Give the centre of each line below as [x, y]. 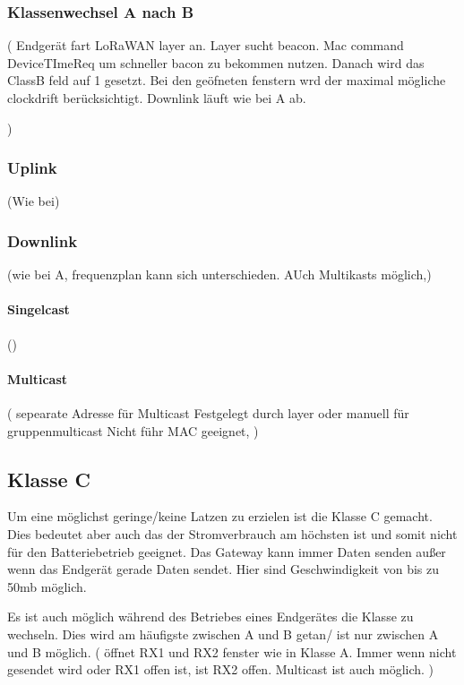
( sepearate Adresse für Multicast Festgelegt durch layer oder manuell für [208, 413]
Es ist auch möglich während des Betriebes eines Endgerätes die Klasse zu [211, 616]
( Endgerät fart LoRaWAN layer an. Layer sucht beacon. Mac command [206, 45]
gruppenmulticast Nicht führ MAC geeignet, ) [133, 430]
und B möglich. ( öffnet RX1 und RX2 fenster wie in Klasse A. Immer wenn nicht [232, 651]
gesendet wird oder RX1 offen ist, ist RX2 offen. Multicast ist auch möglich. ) [221, 669]
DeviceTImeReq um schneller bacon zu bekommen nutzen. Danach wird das [216, 62]
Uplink [32, 168]
